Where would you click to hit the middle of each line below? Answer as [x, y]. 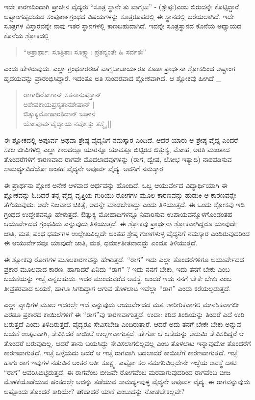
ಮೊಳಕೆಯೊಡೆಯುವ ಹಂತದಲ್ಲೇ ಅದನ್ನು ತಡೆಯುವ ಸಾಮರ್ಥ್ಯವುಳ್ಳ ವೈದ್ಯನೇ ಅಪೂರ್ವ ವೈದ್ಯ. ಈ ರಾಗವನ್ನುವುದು [127, 382]
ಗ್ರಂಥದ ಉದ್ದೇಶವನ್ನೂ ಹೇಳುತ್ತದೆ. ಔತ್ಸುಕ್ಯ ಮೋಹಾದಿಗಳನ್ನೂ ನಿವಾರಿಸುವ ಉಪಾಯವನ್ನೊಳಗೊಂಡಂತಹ [118, 214]
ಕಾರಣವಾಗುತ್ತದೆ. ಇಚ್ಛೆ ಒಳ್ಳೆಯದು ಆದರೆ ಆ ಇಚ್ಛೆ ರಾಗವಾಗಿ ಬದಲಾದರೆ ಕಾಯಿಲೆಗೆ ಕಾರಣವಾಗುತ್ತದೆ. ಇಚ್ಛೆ [121, 353]
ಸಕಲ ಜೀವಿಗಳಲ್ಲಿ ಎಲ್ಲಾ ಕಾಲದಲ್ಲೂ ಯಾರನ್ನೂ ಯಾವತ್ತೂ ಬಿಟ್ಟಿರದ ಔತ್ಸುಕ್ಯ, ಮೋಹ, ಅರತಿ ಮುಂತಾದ [117, 149]
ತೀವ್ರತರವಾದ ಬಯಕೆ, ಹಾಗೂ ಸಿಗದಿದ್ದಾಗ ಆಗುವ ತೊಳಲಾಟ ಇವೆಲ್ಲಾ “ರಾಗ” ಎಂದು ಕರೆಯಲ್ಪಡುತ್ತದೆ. [117, 288]
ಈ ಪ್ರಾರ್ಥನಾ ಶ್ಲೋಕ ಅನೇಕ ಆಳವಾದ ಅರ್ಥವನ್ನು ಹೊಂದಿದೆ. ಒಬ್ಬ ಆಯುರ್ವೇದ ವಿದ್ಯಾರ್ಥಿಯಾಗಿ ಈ [116, 185]
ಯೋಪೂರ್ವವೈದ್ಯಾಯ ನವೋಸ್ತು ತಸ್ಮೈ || [67, 123]
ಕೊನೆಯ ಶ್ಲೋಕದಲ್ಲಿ [27, 35]
